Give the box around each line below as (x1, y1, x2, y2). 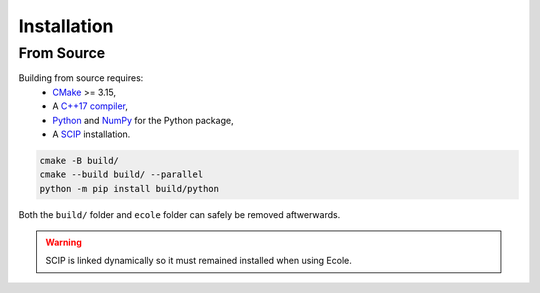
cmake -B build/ (39, 155, 120, 166)
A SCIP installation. (52, 128, 131, 140)
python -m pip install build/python (39, 183, 220, 194)
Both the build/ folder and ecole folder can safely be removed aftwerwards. (18, 208, 341, 220)
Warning (45, 236, 82, 249)
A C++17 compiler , (52, 100, 129, 112)
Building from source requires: (18, 72, 144, 84)
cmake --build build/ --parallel (39, 169, 204, 180)
